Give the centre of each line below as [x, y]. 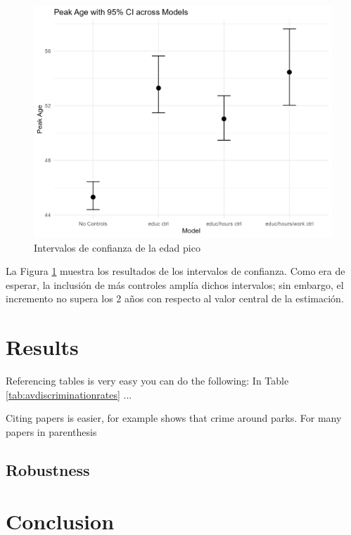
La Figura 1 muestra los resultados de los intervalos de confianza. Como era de [175, 271]
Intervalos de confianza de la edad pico [117, 247]
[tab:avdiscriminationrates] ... [69, 394]
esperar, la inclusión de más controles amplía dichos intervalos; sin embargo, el [175, 284]
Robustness [48, 469]
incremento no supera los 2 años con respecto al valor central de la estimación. [175, 298]
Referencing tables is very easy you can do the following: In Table [147, 381]
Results [42, 347]
